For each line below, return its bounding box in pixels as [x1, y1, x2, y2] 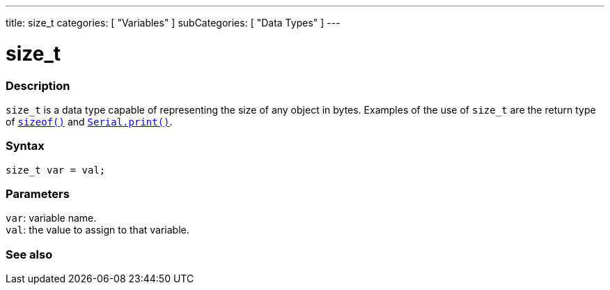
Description [6, 78, 70, 93]
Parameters [6, 187, 70, 201]
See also [6, 247, 53, 261]
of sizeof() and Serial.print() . [6, 115, 173, 128]
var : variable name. [6, 212, 97, 224]
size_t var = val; [6, 164, 106, 176]
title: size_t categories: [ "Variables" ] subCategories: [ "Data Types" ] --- [6, 17, 341, 29]
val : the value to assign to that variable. [6, 224, 189, 236]
